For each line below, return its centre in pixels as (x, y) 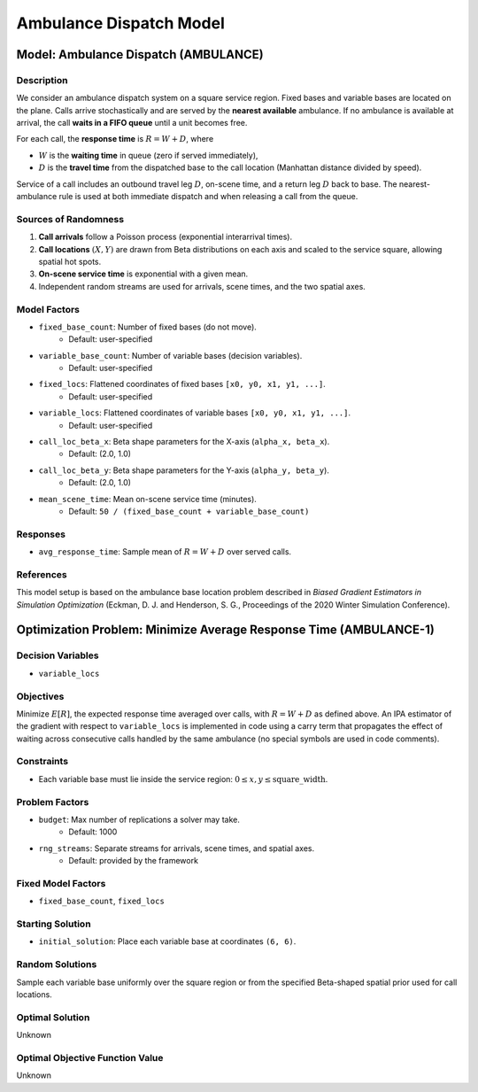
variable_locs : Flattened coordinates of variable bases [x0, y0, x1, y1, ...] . (195, 413)
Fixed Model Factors (61, 883)
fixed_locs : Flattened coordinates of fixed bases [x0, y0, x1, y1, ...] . (182, 384)
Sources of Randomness (70, 219)
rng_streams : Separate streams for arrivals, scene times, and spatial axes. (176, 848)
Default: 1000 (93, 832)
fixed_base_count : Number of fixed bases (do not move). (147, 327)
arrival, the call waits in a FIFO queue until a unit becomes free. (132, 123)
